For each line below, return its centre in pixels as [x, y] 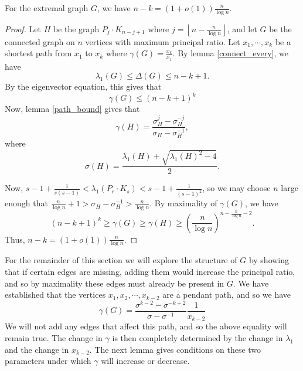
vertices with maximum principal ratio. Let [163, 41]
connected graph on [40, 41]
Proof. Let [23, 28]
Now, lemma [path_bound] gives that [72, 109]
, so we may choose [236, 188]
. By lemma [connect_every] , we [230, 53]
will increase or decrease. [145, 361]
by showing [269, 260]
